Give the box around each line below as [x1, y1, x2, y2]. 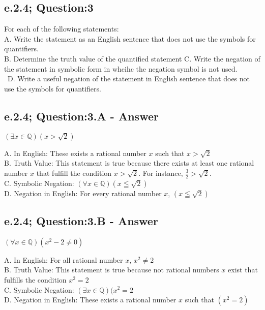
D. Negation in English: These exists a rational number [4, 294, 176, 305]
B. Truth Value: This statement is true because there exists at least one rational [4, 158, 254, 168]
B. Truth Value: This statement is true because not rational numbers [4, 264, 219, 275]
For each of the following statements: [4, 23, 119, 34]
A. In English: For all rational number [4, 254, 123, 265]
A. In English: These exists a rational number [4, 147, 146, 158]
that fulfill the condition [36, 167, 112, 178]
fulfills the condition [4, 274, 67, 285]
